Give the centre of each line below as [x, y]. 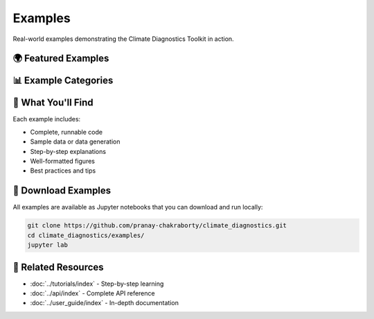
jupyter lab [48, 245]
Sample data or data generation [75, 141]
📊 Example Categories [63, 81]
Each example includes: [47, 119]
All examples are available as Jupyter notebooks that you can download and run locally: [138, 207]
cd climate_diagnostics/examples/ [86, 235]
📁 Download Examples [62, 191]
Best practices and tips [63, 171]
